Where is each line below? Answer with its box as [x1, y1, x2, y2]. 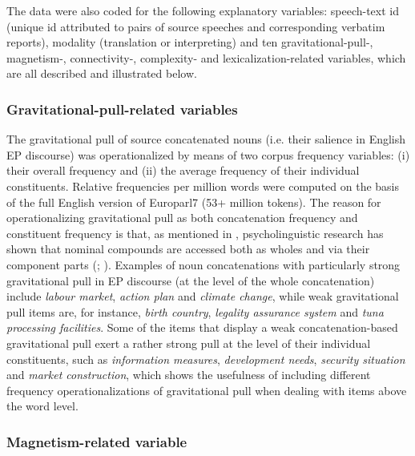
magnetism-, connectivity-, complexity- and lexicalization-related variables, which [6, 49, 406, 66]
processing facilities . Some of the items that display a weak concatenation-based [6, 319, 398, 336]
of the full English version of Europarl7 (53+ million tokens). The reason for [6, 193, 381, 210]
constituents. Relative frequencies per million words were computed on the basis [6, 177, 399, 194]
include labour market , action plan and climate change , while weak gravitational [6, 288, 399, 305]
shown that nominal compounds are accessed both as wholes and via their [6, 240, 370, 257]
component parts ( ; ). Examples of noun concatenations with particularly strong [6, 256, 401, 272]
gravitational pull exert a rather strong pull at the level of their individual [6, 334, 371, 351]
